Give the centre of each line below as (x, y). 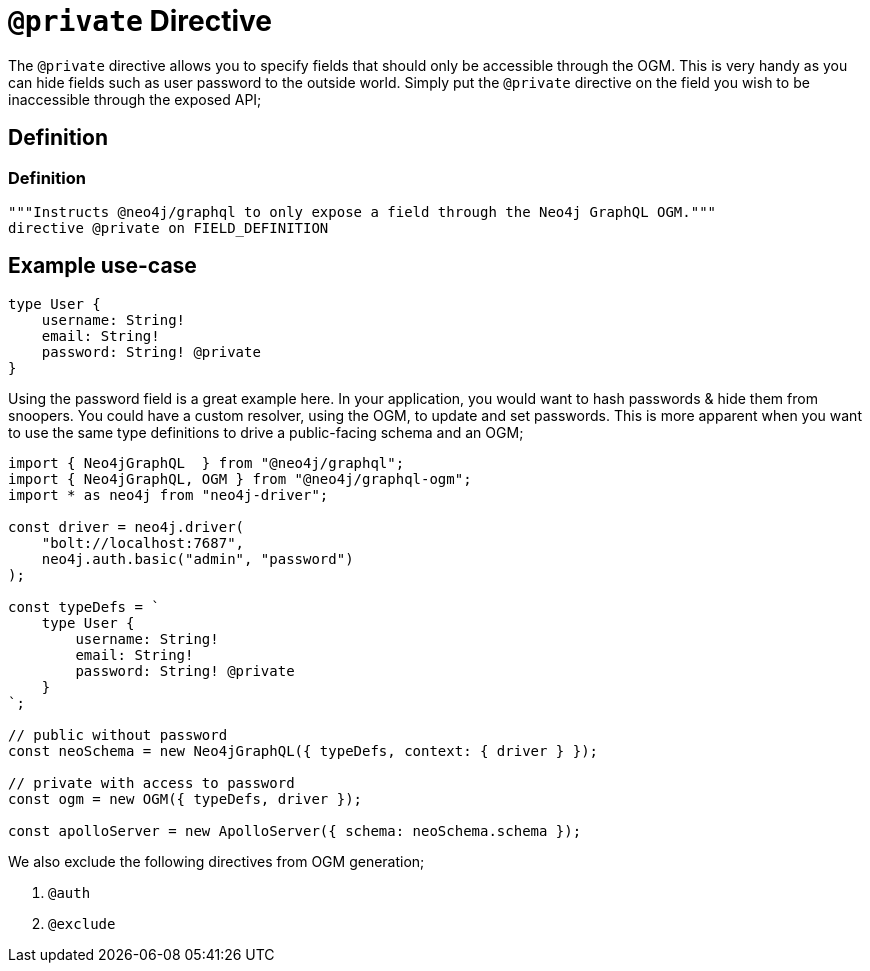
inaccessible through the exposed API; (135, 99)
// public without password (118, 734)
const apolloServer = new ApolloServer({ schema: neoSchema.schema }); (295, 830)
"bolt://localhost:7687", (143, 542)
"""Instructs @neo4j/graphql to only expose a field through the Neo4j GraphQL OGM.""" (362, 211)
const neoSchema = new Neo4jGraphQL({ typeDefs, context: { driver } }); (303, 750)
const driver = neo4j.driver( (126, 526)
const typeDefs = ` (84, 606)
